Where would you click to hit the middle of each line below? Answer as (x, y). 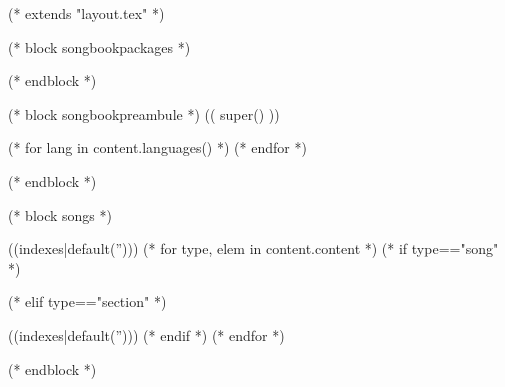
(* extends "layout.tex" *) (86, 13)
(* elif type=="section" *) (87, 301)
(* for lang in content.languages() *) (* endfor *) (157, 147)
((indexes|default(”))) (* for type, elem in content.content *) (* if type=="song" (253, 248)
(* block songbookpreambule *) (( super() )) (144, 113)
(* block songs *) (60, 214)
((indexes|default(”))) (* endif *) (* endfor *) (146, 334)
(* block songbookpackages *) (99, 46)
